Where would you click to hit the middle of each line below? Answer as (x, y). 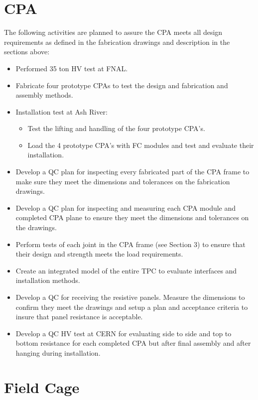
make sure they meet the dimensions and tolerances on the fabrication (123, 181)
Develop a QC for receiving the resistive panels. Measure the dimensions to (130, 297)
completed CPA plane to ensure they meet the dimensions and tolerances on (132, 217)
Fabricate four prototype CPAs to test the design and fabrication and (122, 85)
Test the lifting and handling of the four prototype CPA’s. (116, 128)
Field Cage (42, 387)
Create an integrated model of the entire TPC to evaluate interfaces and (126, 270)
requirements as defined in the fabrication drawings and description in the (117, 42)
